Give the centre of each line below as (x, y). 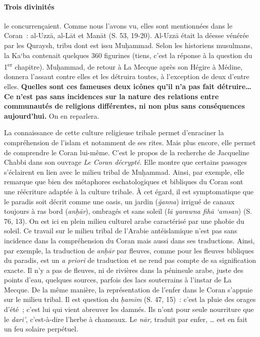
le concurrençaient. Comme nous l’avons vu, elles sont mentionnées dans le (118, 25)
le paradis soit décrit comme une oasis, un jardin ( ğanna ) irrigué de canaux (119, 201)
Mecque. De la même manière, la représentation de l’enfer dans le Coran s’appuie (128, 289)
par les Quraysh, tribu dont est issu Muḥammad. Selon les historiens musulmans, (128, 45)
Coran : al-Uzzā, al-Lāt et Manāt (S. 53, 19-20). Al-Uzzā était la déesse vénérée (126, 35)
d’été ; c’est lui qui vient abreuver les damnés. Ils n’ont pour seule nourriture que (129, 309)
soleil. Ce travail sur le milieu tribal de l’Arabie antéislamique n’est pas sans (121, 231)
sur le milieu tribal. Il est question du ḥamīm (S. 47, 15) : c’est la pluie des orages (130, 299)
